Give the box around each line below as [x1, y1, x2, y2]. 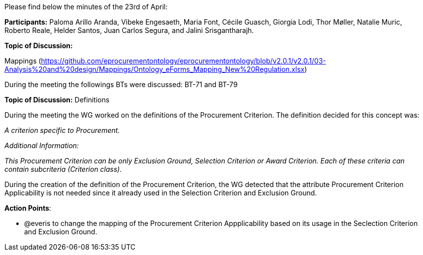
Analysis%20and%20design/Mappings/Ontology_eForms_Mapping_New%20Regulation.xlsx [4, 65, 305, 73]
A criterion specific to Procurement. [4, 126, 120, 134]
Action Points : [4, 204, 51, 212]
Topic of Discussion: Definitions [4, 96, 110, 104]
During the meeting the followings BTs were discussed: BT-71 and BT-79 [4, 80, 238, 89]
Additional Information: [4, 141, 79, 150]
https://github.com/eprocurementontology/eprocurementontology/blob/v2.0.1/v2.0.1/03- [41, 57, 326, 65]
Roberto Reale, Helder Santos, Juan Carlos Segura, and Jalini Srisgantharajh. [4, 26, 254, 34]
